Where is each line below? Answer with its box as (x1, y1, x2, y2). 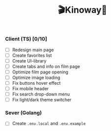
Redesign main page (12, 47, 54, 53)
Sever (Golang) (5, 109, 42, 116)
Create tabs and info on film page (12, 63, 80, 69)
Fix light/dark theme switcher (12, 97, 72, 103)
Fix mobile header (12, 86, 49, 92)
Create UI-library (12, 58, 47, 64)
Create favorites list (12, 52, 52, 58)
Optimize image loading (12, 74, 60, 80)
